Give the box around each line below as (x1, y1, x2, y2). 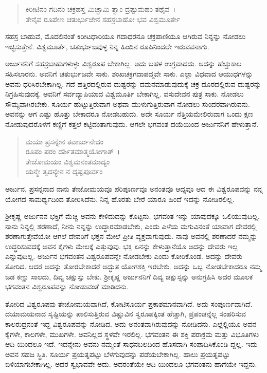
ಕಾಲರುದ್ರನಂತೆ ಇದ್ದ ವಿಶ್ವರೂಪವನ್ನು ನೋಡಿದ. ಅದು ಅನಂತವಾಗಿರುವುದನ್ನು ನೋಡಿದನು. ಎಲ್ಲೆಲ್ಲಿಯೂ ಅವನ (5, 319, 257, 329)
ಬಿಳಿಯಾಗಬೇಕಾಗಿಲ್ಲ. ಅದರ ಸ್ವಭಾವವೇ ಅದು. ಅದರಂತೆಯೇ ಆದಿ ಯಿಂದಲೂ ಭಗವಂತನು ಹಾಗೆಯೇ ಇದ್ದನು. (5, 359, 257, 369)
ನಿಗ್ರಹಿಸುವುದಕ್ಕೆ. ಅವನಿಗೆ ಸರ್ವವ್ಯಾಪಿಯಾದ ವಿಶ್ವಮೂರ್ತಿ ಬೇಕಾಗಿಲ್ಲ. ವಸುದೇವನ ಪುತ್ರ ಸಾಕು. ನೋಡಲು (5, 88, 244, 99)
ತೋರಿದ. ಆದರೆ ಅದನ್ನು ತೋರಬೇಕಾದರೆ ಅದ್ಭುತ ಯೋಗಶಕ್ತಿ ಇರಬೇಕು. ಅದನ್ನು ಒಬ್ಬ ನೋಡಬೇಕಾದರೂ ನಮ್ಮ (5, 261, 262, 272)
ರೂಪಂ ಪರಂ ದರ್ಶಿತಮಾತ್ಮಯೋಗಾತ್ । (25, 146, 120, 157)
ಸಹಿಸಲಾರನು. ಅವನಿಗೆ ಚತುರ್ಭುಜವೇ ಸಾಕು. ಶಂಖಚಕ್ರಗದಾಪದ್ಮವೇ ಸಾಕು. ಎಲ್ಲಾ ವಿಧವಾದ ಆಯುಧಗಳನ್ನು (5, 68, 253, 79)
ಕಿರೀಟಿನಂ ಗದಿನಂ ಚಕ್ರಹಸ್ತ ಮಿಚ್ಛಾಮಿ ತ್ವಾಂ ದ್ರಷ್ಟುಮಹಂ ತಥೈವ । (25, 4, 176, 14)
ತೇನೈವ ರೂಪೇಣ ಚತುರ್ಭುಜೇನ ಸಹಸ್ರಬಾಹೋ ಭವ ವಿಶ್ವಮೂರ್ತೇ (25, 13, 181, 24)
